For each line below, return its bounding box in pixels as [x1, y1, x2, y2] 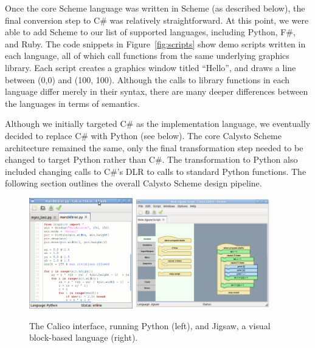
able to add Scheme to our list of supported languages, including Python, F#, [5, 26, 296, 38]
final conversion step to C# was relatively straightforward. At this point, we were [5, 13, 309, 26]
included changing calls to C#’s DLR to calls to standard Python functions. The [5, 165, 306, 177]
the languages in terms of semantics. [5, 97, 140, 109]
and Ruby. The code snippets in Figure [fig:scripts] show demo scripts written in [5, 37, 306, 50]
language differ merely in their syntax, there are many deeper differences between [5, 85, 308, 98]
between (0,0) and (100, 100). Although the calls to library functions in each [5, 73, 290, 86]
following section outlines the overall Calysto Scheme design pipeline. [5, 177, 262, 189]
